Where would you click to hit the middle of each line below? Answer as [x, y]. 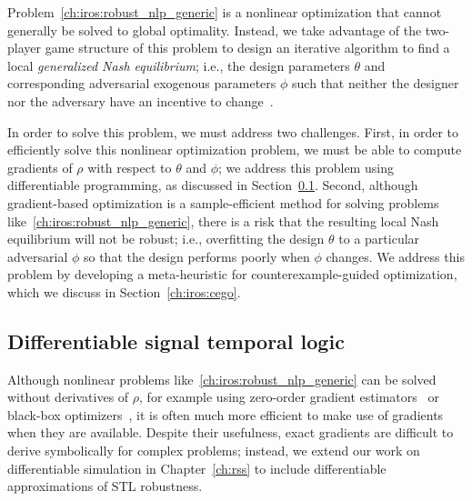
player [24, 48]
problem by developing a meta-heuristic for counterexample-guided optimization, [232, 274]
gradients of [40, 167]
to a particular [379, 239]
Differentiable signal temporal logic [176, 341]
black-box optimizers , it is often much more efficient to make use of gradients [226, 414]
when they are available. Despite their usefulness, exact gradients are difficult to [231, 432]
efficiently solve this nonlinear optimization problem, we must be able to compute [235, 150]
